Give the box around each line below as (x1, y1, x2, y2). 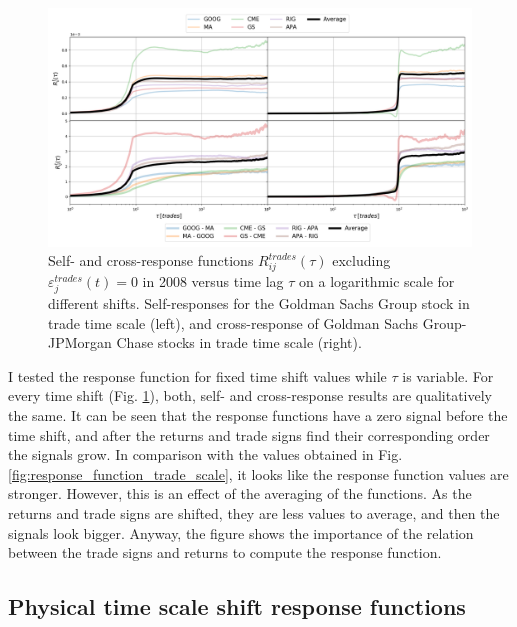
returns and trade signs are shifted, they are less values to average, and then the (8, 502, 500, 523)
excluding (332, 250, 391, 271)
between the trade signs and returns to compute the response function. (8, 542, 442, 563)
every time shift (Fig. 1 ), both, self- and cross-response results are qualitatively (8, 385, 493, 406)
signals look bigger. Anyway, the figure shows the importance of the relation (8, 522, 474, 543)
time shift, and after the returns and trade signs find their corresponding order (8, 424, 490, 445)
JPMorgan (48, 332, 112, 353)
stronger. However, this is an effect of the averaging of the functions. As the (8, 483, 472, 504)
